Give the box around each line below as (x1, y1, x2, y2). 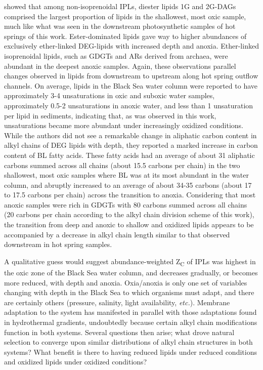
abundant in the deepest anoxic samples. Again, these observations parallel (4, 60, 236, 71)
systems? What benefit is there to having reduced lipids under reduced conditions (4, 346, 257, 357)
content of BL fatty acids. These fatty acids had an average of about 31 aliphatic (4, 149, 255, 160)
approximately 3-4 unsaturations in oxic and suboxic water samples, (4, 90, 215, 101)
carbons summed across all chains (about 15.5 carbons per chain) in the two (4, 159, 240, 170)
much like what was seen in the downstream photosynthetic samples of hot (4, 21, 236, 31)
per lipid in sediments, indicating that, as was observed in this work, (4, 110, 216, 120)
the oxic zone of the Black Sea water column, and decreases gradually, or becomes (4, 267, 258, 277)
